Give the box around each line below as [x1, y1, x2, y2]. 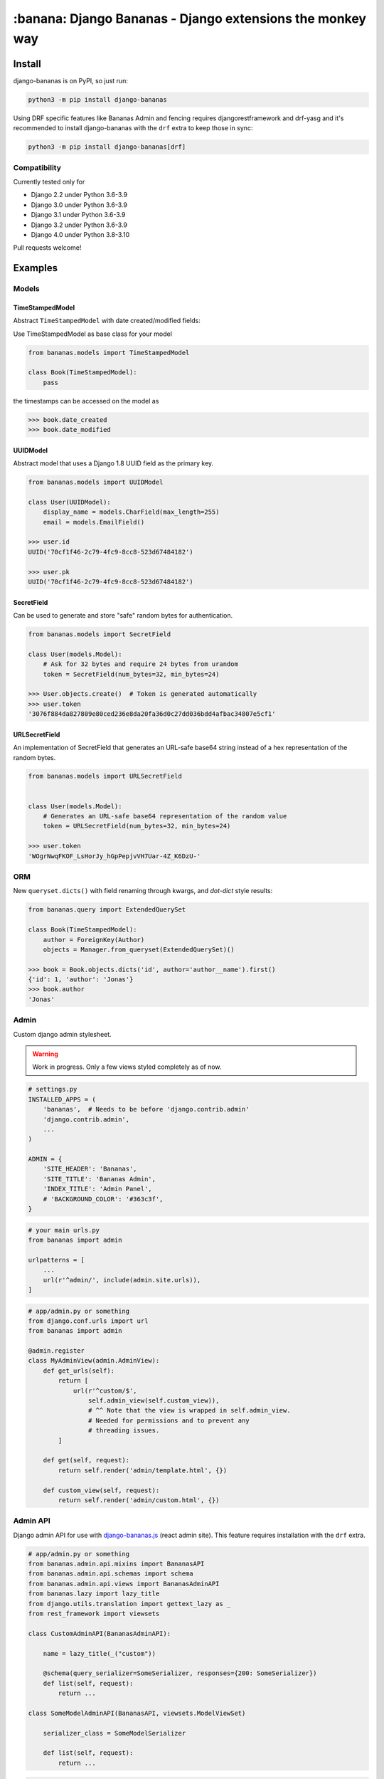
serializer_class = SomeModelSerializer [43, 1729, 186, 1737]
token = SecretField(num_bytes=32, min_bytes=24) [43, 670, 220, 678]
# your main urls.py [28, 1226, 100, 1234]
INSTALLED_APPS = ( [28, 1095, 96, 1103]
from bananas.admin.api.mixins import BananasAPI [28, 1560, 205, 1568]
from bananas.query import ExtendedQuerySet [28, 906, 186, 914]
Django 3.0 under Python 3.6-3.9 [31, 200, 128, 209]
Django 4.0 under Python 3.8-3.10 [31, 230, 130, 238]
